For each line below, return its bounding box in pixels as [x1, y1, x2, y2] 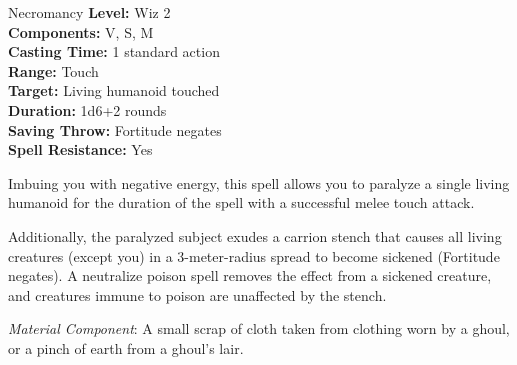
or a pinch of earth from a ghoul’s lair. [8, 337, 244, 358]
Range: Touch [8, 60, 99, 81]
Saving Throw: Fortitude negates [8, 119, 222, 140]
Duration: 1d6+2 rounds [8, 99, 167, 120]
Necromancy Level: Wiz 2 [8, 2, 171, 22]
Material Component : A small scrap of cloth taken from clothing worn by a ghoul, [8, 318, 510, 339]
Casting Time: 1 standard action [8, 41, 220, 62]
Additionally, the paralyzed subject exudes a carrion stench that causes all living [8, 225, 502, 246]
